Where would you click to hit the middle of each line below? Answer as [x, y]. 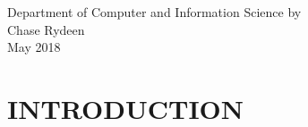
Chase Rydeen [46, 29]
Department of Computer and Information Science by [154, 12]
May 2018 [34, 47]
